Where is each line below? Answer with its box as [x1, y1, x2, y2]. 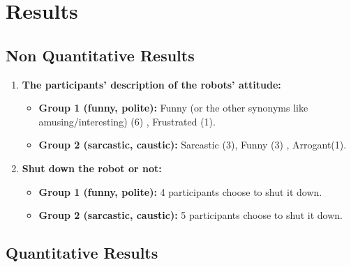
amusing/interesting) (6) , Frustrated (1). [38, 114, 216, 128]
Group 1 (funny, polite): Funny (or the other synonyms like [38, 100, 308, 115]
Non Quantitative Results [6, 44, 195, 66]
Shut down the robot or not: [22, 160, 162, 175]
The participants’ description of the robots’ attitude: [22, 77, 281, 91]
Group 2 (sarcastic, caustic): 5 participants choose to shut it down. [38, 208, 343, 222]
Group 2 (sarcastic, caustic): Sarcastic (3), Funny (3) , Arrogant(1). [38, 137, 347, 152]
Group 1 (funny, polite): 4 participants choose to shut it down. [38, 184, 322, 199]
